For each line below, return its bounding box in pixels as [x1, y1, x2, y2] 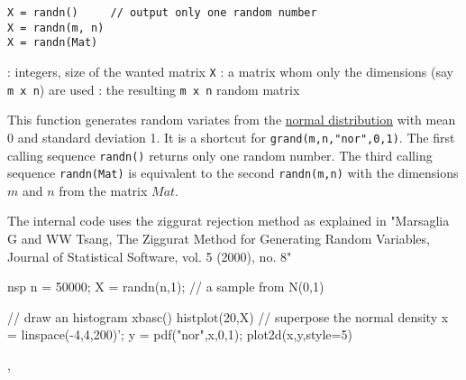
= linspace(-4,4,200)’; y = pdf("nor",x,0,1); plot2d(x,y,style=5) [7, 325, 352, 344]
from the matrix [59, 181, 148, 199]
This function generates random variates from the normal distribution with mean [7, 110, 456, 129]
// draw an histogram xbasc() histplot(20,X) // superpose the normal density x [7, 307, 449, 326]
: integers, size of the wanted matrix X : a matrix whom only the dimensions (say [7, 61, 453, 80]
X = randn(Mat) [7, 36, 98, 50]
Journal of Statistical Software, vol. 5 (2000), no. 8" [7, 246, 292, 265]
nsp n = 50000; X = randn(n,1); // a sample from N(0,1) [7, 277, 324, 296]
